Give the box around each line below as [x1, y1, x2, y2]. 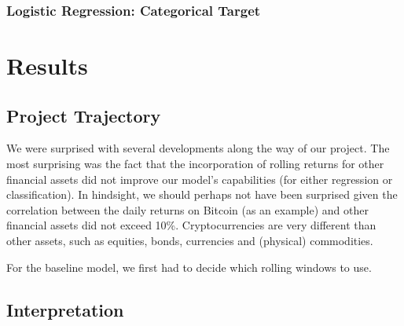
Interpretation [6, 297, 124, 321]
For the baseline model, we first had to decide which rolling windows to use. [6, 258, 372, 275]
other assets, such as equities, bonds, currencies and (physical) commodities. [6, 232, 373, 248]
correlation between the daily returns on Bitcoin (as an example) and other [6, 201, 369, 218]
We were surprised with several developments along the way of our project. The [6, 140, 390, 156]
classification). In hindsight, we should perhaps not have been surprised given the [6, 186, 398, 203]
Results [6, 49, 88, 82]
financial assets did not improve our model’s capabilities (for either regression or [6, 170, 393, 187]
